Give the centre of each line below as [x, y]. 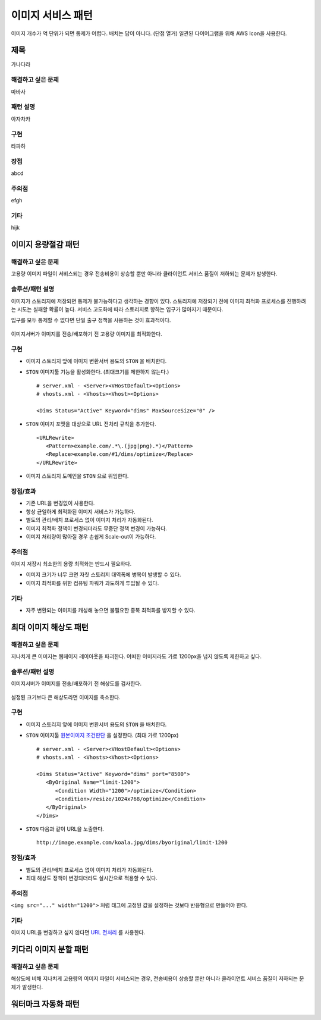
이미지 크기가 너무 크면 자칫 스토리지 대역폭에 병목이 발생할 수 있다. [103, 575]
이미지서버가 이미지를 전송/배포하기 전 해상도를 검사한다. [76, 684]
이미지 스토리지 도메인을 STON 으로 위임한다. [77, 476]
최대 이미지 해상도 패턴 [50, 627]
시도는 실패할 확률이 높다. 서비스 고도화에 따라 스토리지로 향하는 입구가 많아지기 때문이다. [120, 309]
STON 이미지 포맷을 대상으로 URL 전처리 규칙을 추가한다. [91, 424]
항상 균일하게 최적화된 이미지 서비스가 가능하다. [81, 511]
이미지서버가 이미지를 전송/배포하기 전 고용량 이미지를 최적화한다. [87, 334]
